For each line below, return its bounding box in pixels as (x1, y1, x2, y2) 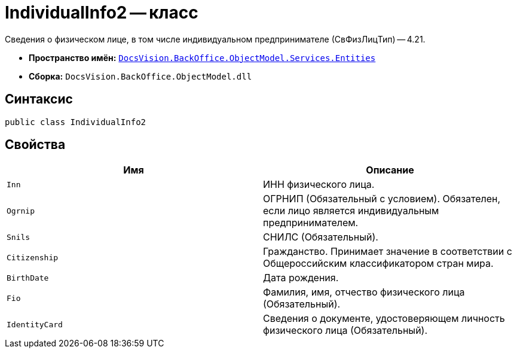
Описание (366, 164, 414, 176)
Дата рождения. (263, 272, 339, 284)
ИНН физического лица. (263, 178, 375, 191)
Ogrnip (7, 206, 35, 215)
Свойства (5, 137, 66, 153)
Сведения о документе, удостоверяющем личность (263, 312, 505, 325)
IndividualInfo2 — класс (5, 2, 198, 23)
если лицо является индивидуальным (263, 205, 439, 217)
